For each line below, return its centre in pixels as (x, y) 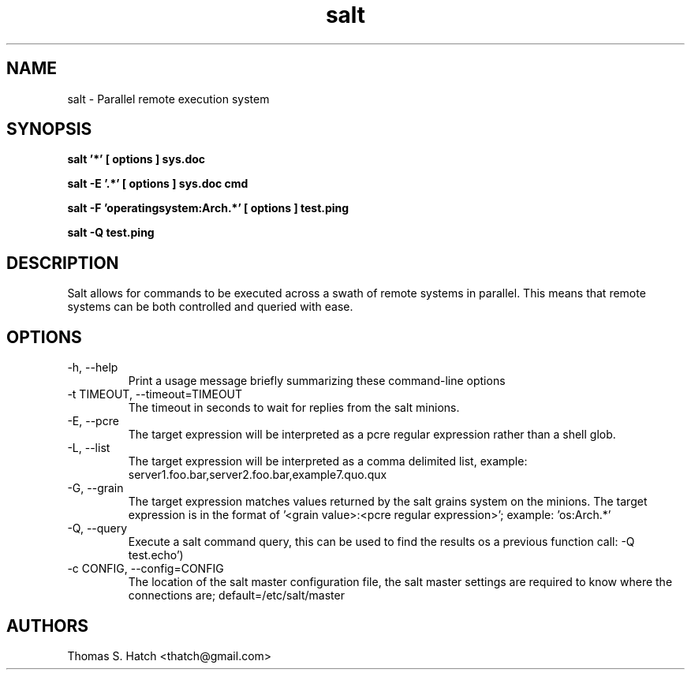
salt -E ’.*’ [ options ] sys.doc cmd (158, 184)
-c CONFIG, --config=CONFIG (146, 569)
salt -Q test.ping (111, 233)
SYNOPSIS (49, 129)
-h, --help (93, 368)
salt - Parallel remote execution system (168, 99)
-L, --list (89, 448)
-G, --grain (95, 488)
